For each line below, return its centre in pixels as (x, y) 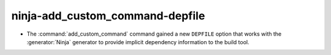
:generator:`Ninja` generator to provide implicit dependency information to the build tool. (138, 42)
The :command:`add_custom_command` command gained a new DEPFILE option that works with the (154, 34)
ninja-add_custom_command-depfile (108, 16)
